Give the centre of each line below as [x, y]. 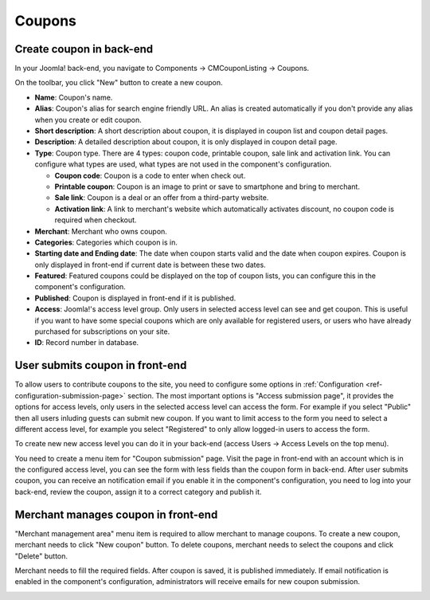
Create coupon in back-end [84, 49]
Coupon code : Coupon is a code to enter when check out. [150, 175]
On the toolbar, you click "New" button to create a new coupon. [119, 83]
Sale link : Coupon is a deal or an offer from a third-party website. [162, 198]
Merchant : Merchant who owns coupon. [101, 231]
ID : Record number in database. [87, 343]
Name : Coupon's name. [74, 97]
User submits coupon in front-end [101, 365]
